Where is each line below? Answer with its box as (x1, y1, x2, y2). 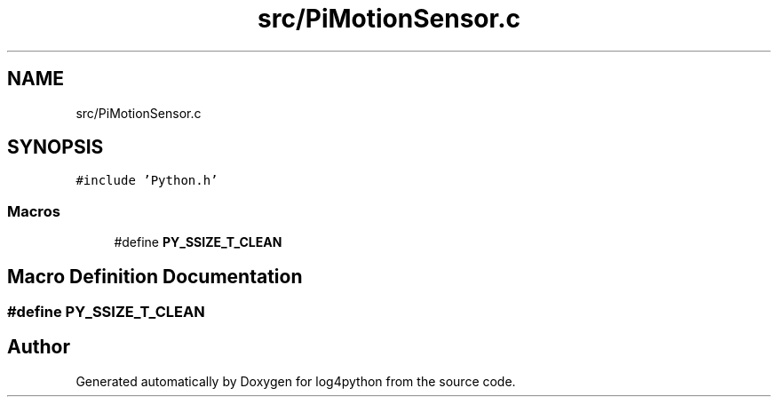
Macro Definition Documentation (7, 265, 303, 288)
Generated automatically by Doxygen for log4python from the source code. (75, 373, 516, 389)
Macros (7, 202, 60, 220)
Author (7, 336, 70, 359)
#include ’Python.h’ (75, 173, 218, 188)
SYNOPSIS (7, 136, 104, 159)
